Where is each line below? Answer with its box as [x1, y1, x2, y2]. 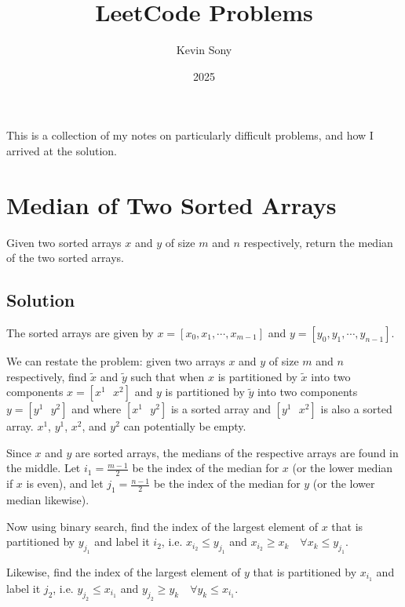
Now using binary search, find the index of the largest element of [6, 518, 319, 534]
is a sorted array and [170, 401, 271, 417]
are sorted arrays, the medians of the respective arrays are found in [75, 444, 399, 460]
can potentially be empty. [123, 418, 246, 434]
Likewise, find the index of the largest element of [6, 563, 241, 580]
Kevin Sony [176, 42, 232, 58]
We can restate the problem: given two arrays [6, 353, 225, 369]
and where [71, 401, 122, 417]
